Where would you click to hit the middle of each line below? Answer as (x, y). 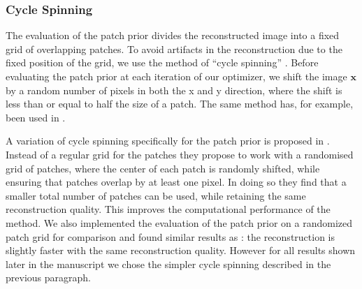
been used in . (36, 117)
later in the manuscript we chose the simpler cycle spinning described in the (168, 264)
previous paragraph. (48, 277)
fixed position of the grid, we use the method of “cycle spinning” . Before (162, 62)
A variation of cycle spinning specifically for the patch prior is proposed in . (168, 141)
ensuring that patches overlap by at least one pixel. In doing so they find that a (176, 182)
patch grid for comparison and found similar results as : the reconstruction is (171, 236)
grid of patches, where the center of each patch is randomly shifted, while (163, 168)
